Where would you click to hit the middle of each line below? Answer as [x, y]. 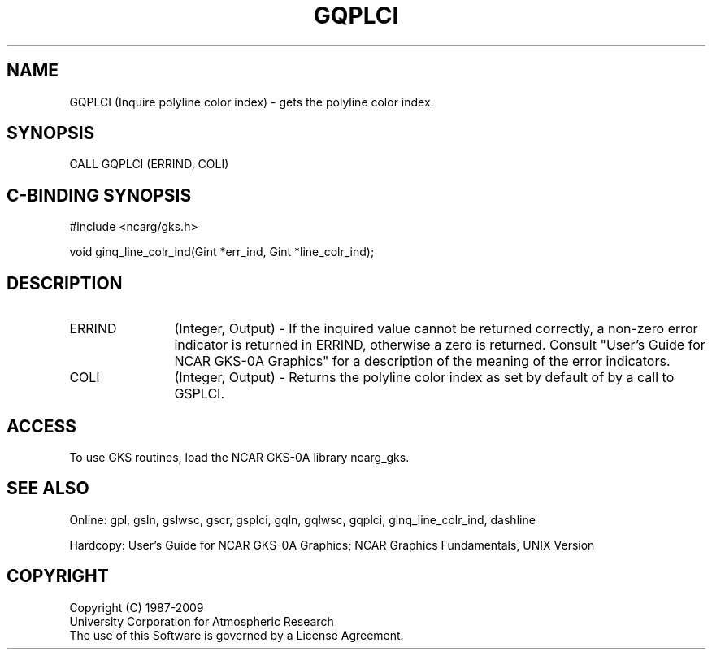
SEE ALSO [48, 489]
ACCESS [42, 426]
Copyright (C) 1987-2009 [137, 607]
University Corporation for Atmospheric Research [202, 621]
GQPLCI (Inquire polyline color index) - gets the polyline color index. [252, 102]
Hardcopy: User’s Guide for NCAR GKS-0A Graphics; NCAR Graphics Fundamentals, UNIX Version [332, 545]
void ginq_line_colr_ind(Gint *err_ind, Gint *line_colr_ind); [222, 252]
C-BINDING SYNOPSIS [99, 195]
